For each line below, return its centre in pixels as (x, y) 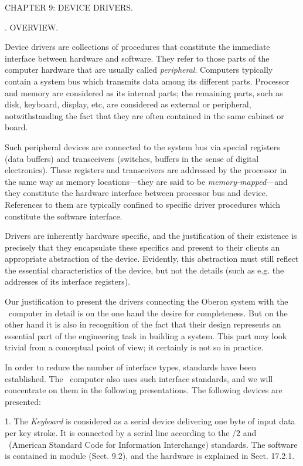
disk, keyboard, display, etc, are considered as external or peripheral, (128, 104)
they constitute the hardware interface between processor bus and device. (136, 193)
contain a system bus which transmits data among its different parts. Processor (147, 81)
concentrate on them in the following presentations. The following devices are (144, 390)
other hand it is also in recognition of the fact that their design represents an (143, 324)
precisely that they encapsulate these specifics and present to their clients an (142, 247)
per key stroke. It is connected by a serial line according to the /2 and (131, 433)
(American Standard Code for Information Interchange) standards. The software (153, 444)
